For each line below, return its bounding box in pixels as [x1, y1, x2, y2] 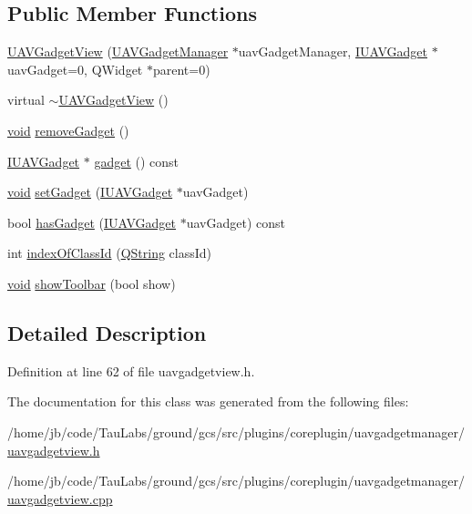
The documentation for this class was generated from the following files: [7, 392, 409, 411]
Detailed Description [7, 318, 207, 346]
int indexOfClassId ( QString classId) [7, 243, 212, 262]
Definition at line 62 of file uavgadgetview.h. [7, 361, 255, 380]
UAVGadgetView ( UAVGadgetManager [7, 42, 229, 61]
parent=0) [152, 59, 210, 78]
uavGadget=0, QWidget [7, 59, 143, 78]
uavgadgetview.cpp [7, 488, 113, 508]
